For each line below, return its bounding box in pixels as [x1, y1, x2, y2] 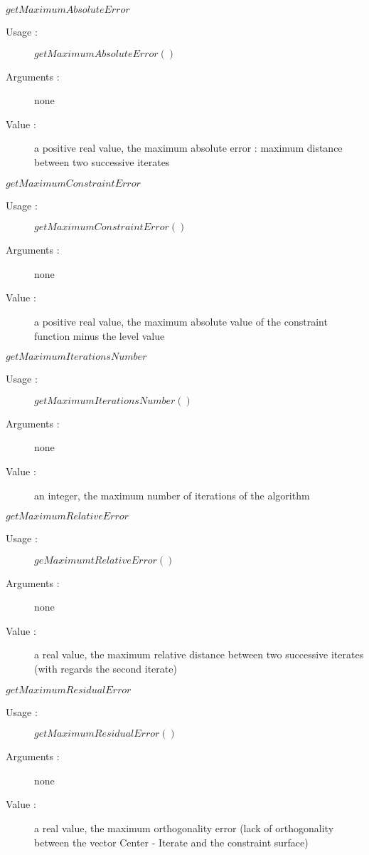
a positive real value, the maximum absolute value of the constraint [34, 313, 328, 328]
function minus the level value [34, 328, 165, 343]
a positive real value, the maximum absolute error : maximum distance [34, 140, 343, 155]
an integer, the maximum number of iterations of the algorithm [34, 487, 310, 502]
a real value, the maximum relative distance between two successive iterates [34, 647, 364, 662]
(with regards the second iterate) [34, 661, 177, 676]
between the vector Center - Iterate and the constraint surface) [34, 834, 309, 849]
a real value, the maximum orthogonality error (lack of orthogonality [34, 821, 334, 836]
